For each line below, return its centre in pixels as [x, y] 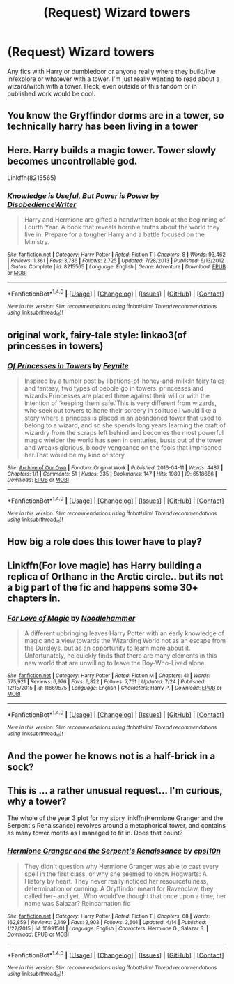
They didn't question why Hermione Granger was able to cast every [122, 866]
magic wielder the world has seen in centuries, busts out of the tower [124, 440]
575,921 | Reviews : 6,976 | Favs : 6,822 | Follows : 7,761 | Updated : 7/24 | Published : [107, 682]
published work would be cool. [51, 93]
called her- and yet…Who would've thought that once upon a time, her [125, 896]
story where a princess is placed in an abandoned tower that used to [123, 418]
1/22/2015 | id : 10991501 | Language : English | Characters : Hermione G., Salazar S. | [108, 928]
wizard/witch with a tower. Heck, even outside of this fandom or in [102, 86]
